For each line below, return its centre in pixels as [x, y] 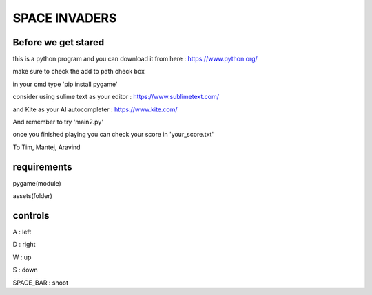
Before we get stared [59, 42]
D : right [24, 245]
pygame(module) [37, 183]
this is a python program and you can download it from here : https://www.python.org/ [135, 59]
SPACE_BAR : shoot [41, 283]
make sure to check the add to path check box [79, 72]
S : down [25, 270]
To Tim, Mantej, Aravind [46, 147]
